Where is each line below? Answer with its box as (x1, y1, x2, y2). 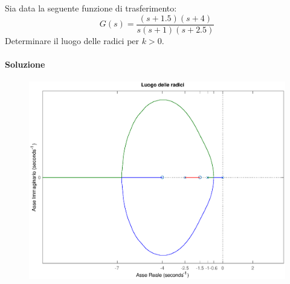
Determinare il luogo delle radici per (5, 34, 140, 47)
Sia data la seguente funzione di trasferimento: (5, 2, 177, 14)
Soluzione (5, 57, 45, 70)
